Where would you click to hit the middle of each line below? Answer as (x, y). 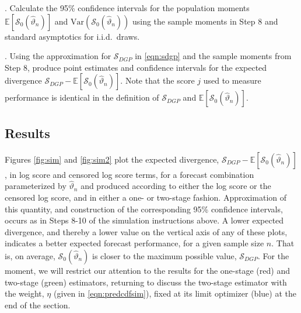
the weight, (24, 293)
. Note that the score (157, 80)
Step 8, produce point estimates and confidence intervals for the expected (136, 67)
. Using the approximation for (58, 56)
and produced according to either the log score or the (176, 186)
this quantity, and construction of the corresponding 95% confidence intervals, (144, 209)
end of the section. (38, 305)
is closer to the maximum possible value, (164, 255)
